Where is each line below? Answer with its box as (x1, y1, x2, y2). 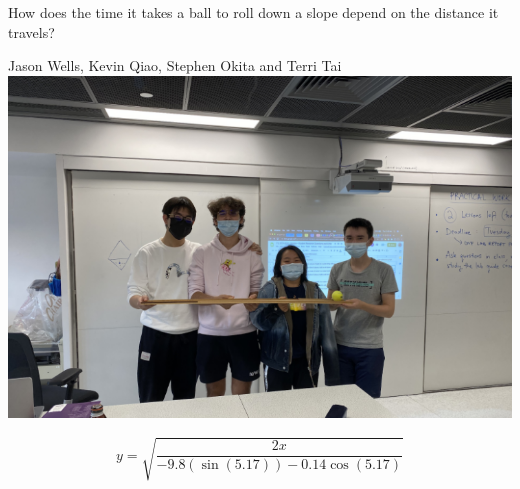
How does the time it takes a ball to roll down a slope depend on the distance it (8, 2, 499, 22)
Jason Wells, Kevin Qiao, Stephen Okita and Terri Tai (8, 55, 342, 76)
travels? (8, 21, 55, 42)
